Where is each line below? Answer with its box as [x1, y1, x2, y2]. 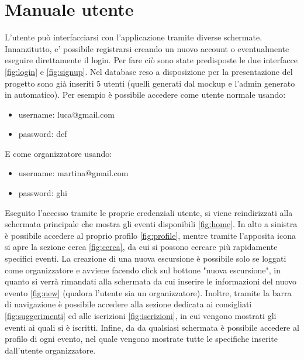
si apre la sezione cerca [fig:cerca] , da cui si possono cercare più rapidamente [5, 241, 278, 253]
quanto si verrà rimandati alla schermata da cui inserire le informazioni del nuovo [5, 275, 297, 287]
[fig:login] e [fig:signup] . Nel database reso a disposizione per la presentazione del [5, 65, 293, 77]
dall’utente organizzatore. [5, 344, 96, 356]
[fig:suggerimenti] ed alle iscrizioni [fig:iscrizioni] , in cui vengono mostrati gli [5, 310, 277, 321]
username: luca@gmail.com [18, 108, 115, 120]
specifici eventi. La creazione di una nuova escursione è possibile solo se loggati [5, 252, 286, 265]
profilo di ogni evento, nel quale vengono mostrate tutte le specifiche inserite [5, 332, 278, 345]
